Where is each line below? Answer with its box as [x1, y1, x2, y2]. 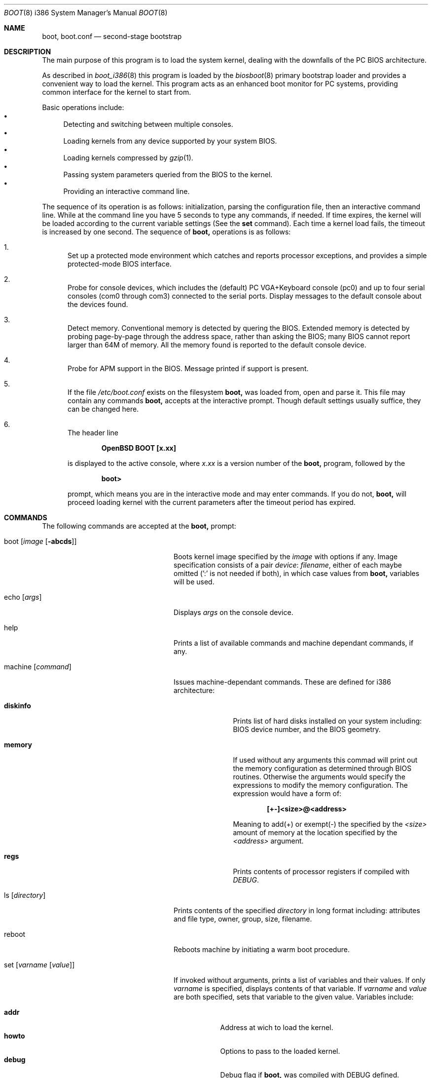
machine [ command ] [4, 662, 72, 671]
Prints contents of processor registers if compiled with [233, 867, 410, 876]
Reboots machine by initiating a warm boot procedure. [174, 945, 350, 954]
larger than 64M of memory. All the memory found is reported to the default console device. [68, 341, 366, 349]
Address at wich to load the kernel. [220, 1023, 333, 1032]
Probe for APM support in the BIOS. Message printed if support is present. [68, 364, 309, 373]
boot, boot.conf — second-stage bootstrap [42, 32, 182, 40]
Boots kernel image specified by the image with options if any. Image [174, 552, 398, 561]
